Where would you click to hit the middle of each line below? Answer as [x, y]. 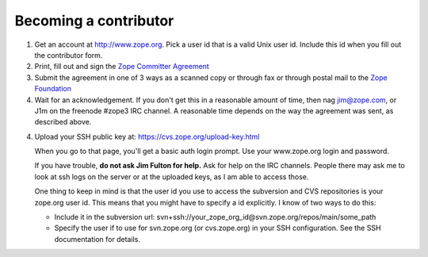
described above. [63, 122]
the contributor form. [69, 55]
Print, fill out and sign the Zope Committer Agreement [122, 67]
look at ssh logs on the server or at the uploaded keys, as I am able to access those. [172, 176]
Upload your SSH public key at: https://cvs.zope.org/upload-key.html [147, 136]
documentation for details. [97, 239]
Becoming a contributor [94, 21]
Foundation [53, 89]
